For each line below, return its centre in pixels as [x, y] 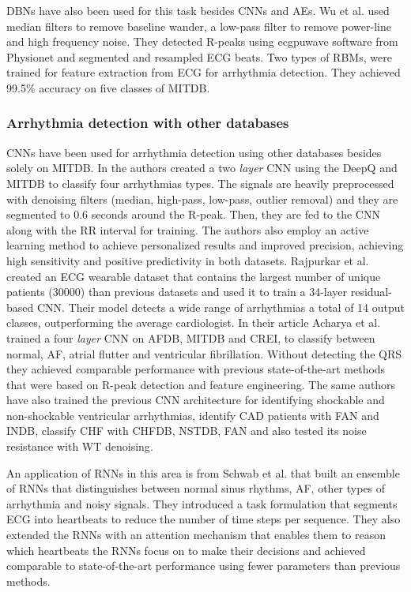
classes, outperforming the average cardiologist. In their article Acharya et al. [194, 322]
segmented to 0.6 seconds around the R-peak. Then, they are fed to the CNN [193, 214]
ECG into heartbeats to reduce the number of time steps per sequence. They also [204, 519]
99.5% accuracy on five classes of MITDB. [108, 87]
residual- [371, 292]
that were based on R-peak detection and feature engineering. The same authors [201, 384]
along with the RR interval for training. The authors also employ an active [188, 229]
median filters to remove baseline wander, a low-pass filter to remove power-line [199, 26]
